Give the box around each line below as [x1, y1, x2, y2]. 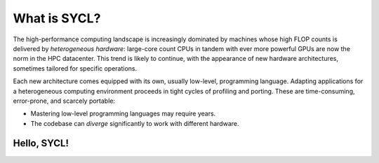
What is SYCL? [13, 10, 101, 26]
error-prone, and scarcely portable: [13, 97, 116, 105]
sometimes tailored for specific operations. [13, 64, 138, 73]
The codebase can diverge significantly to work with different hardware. [30, 119, 239, 127]
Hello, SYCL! [13, 137, 69, 150]
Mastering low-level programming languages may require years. [30, 109, 216, 118]
